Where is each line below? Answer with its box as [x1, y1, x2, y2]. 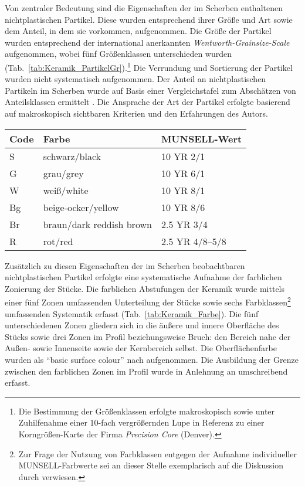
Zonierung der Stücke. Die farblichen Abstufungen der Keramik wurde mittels [5, 282, 285, 294]
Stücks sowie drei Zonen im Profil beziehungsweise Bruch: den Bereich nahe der [5, 330, 291, 342]
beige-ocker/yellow [43, 200, 119, 214]
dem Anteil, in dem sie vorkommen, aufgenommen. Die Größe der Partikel [5, 25, 272, 37]
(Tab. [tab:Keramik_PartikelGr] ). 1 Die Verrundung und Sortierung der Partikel [5, 59, 293, 73]
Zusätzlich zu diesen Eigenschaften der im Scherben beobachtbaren [5, 259, 245, 271]
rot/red [43, 234, 73, 248]
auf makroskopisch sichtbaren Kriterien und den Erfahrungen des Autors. [5, 107, 268, 119]
